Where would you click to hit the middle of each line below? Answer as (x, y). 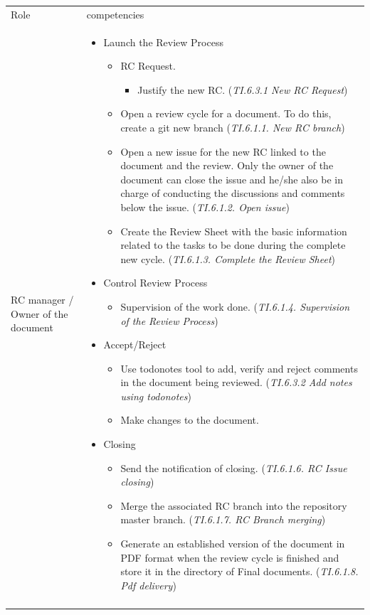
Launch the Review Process (163, 42)
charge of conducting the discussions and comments (233, 193)
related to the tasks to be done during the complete (233, 245)
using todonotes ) (156, 396)
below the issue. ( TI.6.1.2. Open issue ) (205, 207)
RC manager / (42, 300)
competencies (115, 14)
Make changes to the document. (190, 420)
